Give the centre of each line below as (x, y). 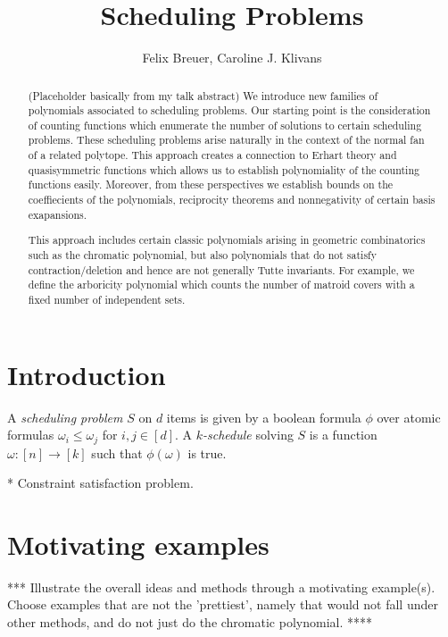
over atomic (409, 417)
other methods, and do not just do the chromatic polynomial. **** (190, 622)
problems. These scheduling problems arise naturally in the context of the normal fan (226, 140)
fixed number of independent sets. (107, 299)
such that (117, 453)
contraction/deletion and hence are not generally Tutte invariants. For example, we (221, 269)
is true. (207, 453)
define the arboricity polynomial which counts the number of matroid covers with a (221, 285)
